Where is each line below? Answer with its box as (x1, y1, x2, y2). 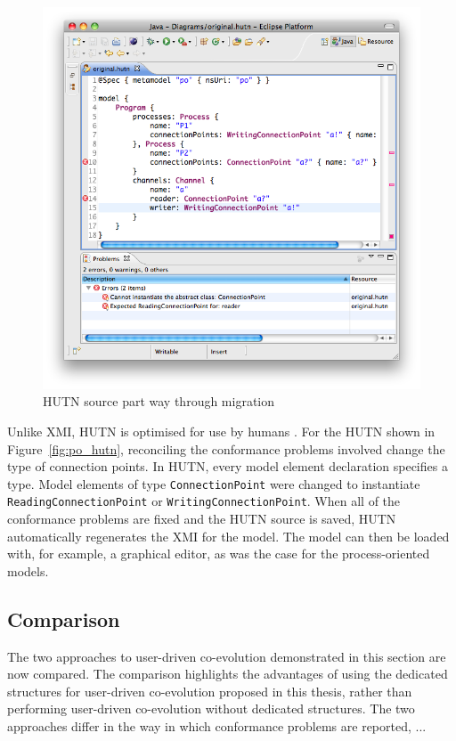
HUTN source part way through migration (43, 392, 275, 411)
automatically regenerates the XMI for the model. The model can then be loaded (7, 526, 450, 545)
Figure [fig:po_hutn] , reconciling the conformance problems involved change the (7, 439, 445, 458)
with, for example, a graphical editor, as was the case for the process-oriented (7, 544, 430, 563)
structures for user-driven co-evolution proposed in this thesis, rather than (7, 681, 412, 700)
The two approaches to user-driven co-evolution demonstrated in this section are (7, 647, 446, 665)
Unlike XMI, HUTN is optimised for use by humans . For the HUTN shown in (7, 421, 436, 440)
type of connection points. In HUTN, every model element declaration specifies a (7, 457, 448, 476)
